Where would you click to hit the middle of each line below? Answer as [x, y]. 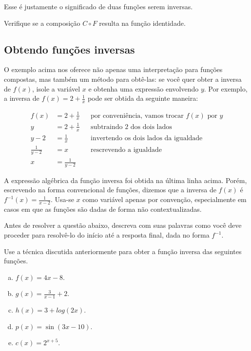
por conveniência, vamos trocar [137, 116]
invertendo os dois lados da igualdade [147, 139]
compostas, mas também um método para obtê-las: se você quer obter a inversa [123, 79]
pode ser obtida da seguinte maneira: [143, 98]
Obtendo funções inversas [69, 49]
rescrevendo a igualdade [126, 150]
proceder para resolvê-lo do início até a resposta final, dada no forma [107, 235]
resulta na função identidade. [142, 23]
